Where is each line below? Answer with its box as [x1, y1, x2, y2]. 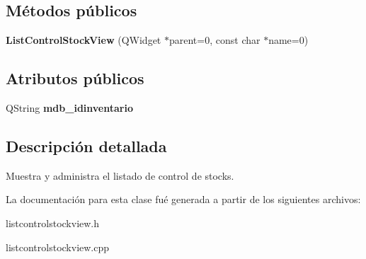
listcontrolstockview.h [6, 215, 100, 230]
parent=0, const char [168, 33, 261, 47]
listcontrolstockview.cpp [6, 239, 110, 254]
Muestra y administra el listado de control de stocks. [6, 168, 234, 183]
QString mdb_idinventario [6, 100, 133, 115]
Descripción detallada [6, 134, 167, 156]
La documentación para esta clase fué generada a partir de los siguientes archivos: [6, 192, 361, 207]
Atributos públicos [6, 67, 144, 89]
